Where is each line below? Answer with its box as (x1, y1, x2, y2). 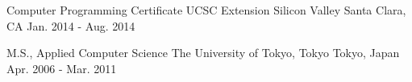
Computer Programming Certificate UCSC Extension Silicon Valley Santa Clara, (6, 2, 406, 18)
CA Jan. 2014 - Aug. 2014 (6, 17, 135, 34)
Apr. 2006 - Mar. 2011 (6, 59, 117, 76)
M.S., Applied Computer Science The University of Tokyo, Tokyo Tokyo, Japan (6, 44, 400, 61)
